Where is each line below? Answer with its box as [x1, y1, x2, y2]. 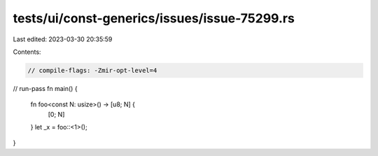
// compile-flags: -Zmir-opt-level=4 [27, 66, 157, 74]
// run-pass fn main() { [13, 84, 78, 92]
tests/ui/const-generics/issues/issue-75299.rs [13, 10, 295, 26]
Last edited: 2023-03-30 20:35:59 [13, 35, 113, 43]
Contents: [13, 48, 41, 56]
